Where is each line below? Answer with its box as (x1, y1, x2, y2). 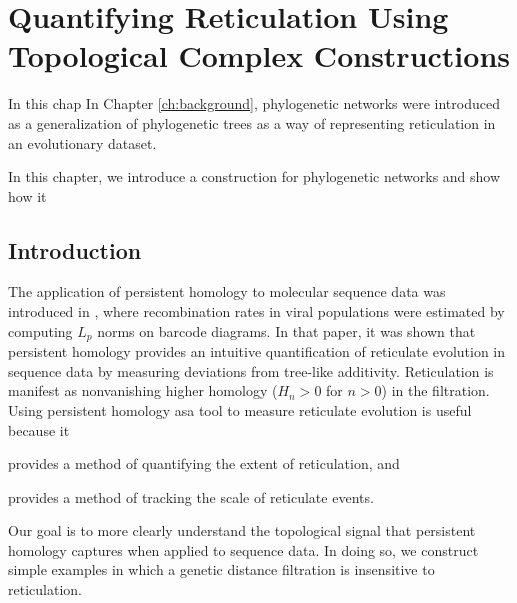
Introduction (8, 234, 142, 265)
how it (8, 185, 47, 206)
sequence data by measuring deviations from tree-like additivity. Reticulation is (8, 360, 494, 381)
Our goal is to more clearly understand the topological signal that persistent (8, 520, 476, 541)
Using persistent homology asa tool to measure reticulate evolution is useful (8, 399, 472, 420)
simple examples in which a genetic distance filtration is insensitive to (8, 559, 435, 580)
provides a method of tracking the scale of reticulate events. (8, 486, 374, 507)
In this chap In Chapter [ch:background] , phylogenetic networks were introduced (8, 93, 500, 114)
